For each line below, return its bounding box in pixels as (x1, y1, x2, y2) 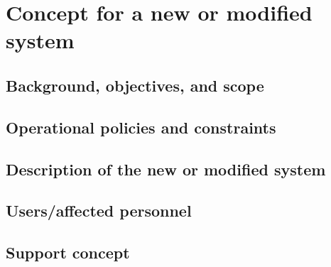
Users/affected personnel (6, 200, 192, 222)
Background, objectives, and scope (6, 74, 264, 96)
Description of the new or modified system (6, 158, 326, 180)
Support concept (6, 241, 130, 263)
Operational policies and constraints (6, 116, 276, 138)
